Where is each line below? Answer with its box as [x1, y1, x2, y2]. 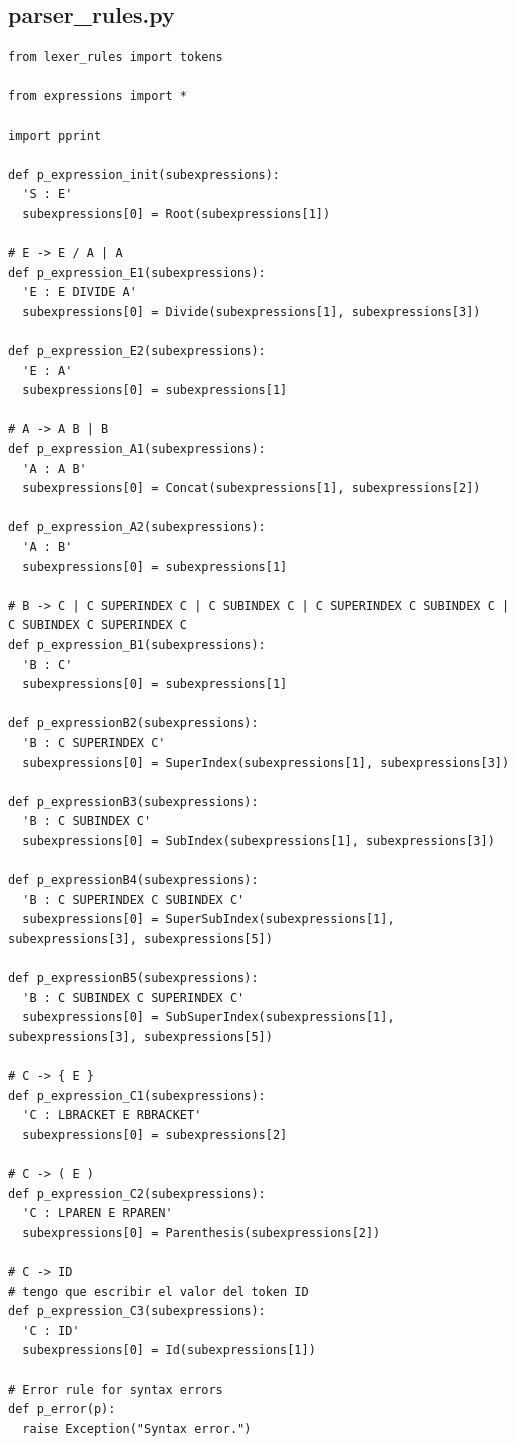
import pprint [8, 128, 102, 143]
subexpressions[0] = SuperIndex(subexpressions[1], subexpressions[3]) [22, 755, 510, 770]
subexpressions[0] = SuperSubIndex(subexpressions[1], [22, 912, 395, 927]
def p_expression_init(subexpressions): [8, 167, 281, 182]
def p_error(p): [8, 1402, 116, 1417]
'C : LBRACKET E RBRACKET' [22, 1108, 202, 1123]
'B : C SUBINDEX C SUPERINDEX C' [22, 990, 245, 1005]
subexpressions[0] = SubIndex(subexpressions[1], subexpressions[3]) [22, 833, 495, 848]
